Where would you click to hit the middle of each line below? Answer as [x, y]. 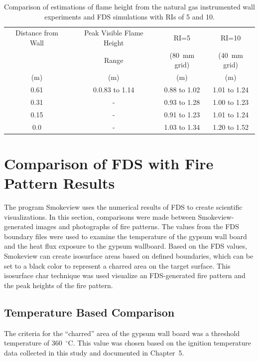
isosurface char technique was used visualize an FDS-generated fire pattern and [125, 275]
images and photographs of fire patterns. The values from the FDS [137, 226]
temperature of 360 [33, 343]
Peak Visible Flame [114, 33]
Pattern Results [60, 183]
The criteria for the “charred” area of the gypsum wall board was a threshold [122, 333]
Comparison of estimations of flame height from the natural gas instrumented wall [129, 6]
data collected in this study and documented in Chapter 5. [94, 352]
